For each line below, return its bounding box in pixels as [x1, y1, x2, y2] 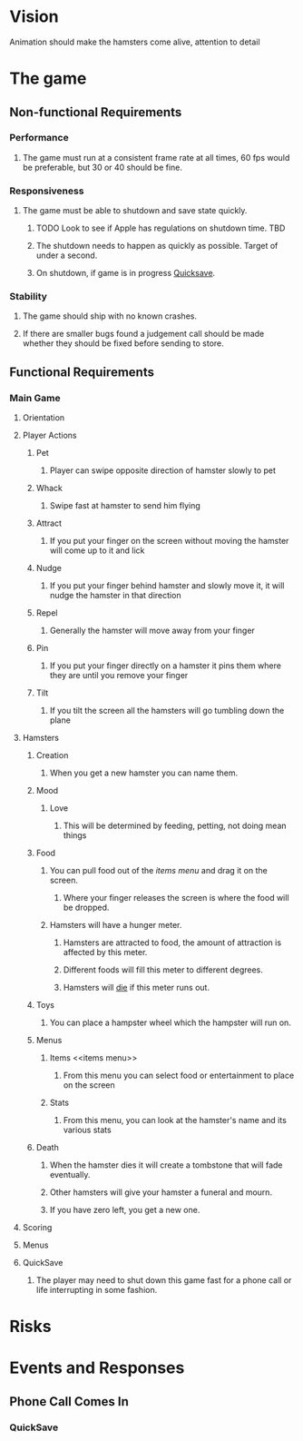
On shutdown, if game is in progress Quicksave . [35, 268, 216, 279]
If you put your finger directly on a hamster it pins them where [49, 660, 281, 671]
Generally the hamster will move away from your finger [49, 625, 256, 637]
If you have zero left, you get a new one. [49, 1205, 200, 1216]
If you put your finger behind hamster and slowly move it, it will [49, 580, 285, 591]
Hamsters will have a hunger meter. [49, 920, 182, 931]
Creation [35, 750, 69, 761]
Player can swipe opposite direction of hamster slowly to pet [49, 465, 277, 476]
